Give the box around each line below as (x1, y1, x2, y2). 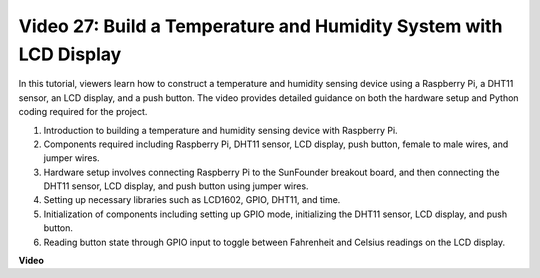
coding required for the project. (18, 106, 148, 118)
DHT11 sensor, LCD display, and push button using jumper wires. (43, 180, 309, 192)
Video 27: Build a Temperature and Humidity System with (18, 15, 503, 37)
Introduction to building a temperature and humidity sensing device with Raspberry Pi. (43, 124, 399, 136)
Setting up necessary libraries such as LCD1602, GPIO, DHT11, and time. (43, 194, 341, 206)
